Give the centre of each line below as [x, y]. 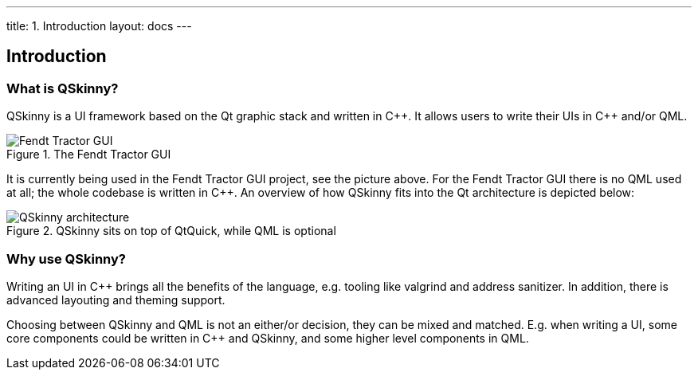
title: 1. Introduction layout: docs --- [99, 26]
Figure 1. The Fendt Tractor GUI [89, 155]
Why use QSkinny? [67, 258]
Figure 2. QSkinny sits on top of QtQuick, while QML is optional [171, 231]
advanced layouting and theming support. [116, 300]
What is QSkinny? [63, 88]
